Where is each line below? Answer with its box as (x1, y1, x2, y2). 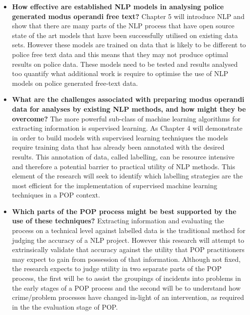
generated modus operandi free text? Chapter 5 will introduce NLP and (12, 11, 245, 21)
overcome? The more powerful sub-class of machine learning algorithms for (12, 113, 241, 123)
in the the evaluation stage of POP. (12, 301, 118, 312)
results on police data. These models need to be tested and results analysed (12, 59, 238, 69)
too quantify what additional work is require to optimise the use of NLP (12, 68, 229, 79)
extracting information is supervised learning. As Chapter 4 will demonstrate (12, 123, 243, 133)
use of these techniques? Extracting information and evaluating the (12, 216, 224, 226)
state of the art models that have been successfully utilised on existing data (12, 30, 238, 40)
